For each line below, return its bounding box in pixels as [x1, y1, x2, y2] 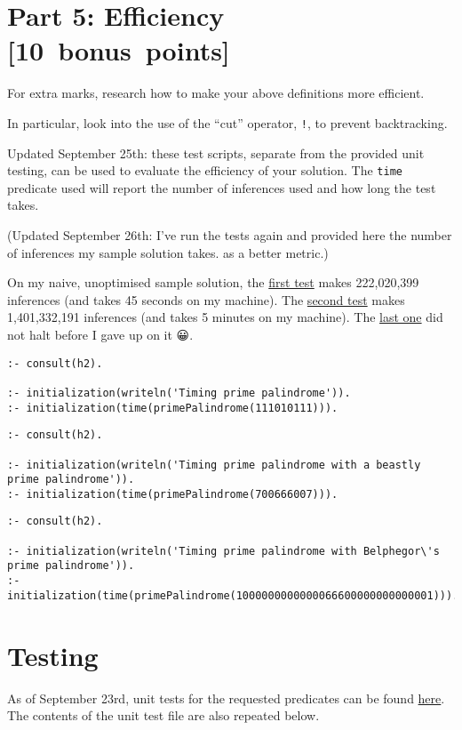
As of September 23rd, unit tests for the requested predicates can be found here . [7, 688, 445, 707]
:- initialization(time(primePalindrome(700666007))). [7, 487, 339, 501]
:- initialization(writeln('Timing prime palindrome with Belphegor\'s [7, 544, 440, 558]
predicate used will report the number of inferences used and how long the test [7, 178, 436, 197]
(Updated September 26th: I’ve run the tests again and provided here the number [7, 226, 452, 244]
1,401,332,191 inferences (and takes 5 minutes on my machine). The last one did [7, 308, 443, 326]
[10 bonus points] [7, 32, 230, 68]
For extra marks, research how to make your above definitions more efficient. [7, 84, 425, 102]
